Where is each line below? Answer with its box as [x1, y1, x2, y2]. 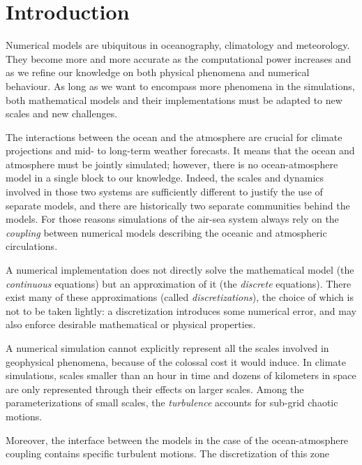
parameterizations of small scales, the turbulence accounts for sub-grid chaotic [6, 395, 338, 410]
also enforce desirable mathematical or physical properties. [6, 317, 256, 332]
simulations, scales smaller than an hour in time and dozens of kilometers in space [6, 368, 356, 383]
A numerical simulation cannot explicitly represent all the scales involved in [6, 341, 329, 355]
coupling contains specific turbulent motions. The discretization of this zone [6, 446, 330, 461]
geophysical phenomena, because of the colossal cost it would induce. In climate [6, 354, 347, 369]
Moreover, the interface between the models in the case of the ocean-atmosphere [6, 432, 349, 447]
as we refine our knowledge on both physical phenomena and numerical [6, 65, 310, 80]
